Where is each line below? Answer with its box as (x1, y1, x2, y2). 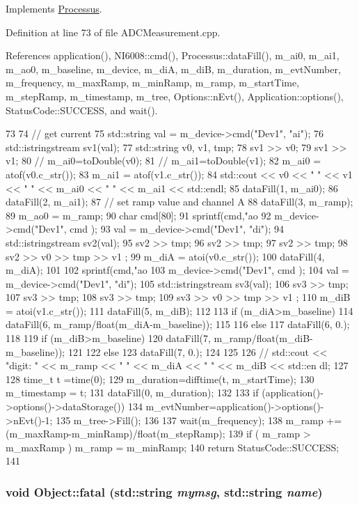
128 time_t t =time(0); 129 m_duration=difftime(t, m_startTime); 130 (6, 371, 314, 386)
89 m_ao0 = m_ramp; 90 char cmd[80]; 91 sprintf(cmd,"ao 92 (6, 208, 271, 222)
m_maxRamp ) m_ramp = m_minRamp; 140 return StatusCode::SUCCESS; (6, 440, 340, 454)
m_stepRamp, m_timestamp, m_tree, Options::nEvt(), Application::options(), (6, 88, 344, 103)
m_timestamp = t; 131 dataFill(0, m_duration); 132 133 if (6, 385, 259, 400)
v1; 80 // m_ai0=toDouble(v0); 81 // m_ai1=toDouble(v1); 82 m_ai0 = (6, 153, 321, 168)
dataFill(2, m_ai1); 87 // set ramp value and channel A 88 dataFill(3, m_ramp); (6, 194, 353, 209)
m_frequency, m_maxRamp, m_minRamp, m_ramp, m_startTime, (6, 75, 300, 90)
